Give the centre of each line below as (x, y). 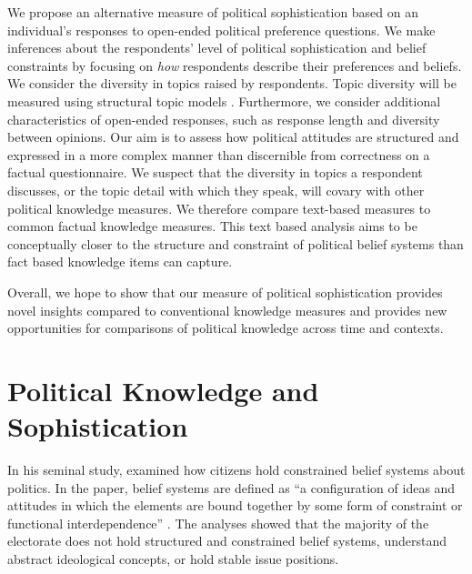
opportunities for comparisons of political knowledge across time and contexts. (226, 328)
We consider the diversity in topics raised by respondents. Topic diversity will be (232, 83)
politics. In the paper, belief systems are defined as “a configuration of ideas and (231, 487)
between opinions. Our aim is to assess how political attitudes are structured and (233, 137)
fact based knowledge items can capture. (120, 262)
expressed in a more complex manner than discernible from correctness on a (219, 154)
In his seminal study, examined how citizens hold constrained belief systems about (236, 469)
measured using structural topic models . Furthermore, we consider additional (224, 101)
